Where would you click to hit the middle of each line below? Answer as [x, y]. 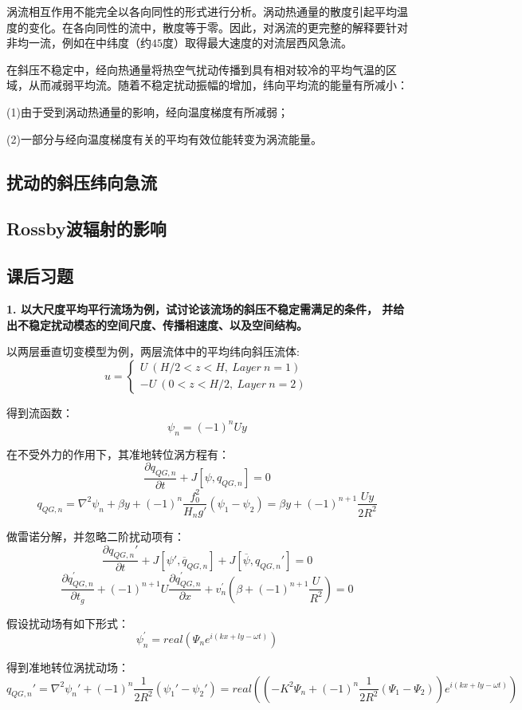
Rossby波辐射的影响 [86, 229]
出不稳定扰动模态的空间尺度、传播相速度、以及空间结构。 [157, 324]
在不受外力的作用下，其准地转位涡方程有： [118, 454]
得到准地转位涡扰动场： [68, 667]
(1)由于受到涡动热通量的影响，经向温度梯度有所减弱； [147, 111]
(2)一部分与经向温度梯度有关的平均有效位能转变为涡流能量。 [164, 138]
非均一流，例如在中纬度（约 [79, 43]
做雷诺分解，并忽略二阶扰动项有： [96, 536]
